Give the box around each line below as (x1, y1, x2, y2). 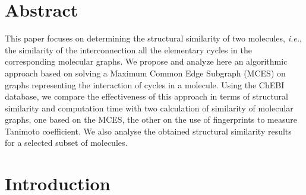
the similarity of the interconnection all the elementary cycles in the (5, 43, 252, 56)
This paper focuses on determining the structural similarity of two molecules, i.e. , (5, 32, 302, 44)
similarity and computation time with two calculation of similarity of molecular (5, 101, 294, 114)
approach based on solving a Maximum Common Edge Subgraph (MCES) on (5, 66, 286, 79)
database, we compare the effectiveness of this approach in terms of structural (5, 90, 288, 103)
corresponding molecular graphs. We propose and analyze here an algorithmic (5, 55, 288, 68)
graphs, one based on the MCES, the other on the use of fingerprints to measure (5, 113, 297, 126)
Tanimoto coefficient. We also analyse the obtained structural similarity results (5, 124, 292, 137)
